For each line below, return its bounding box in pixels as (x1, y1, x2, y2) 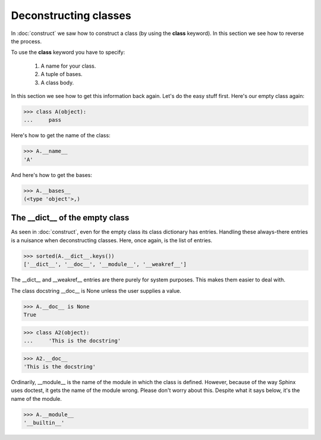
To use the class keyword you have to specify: (11, 49, 125, 56)
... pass (23, 116, 62, 124)
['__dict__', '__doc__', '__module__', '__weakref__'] (23, 261, 187, 268)
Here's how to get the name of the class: (11, 132, 111, 139)
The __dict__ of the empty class (11, 213, 130, 223)
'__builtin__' (23, 419, 65, 426)
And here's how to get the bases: (11, 171, 92, 178)
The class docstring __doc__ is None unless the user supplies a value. (11, 287, 181, 294)
